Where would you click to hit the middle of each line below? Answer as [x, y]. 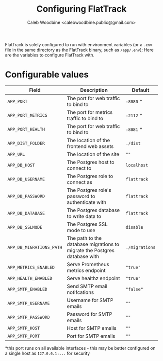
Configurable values [47, 75]
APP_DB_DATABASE [26, 213]
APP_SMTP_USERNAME [29, 303]
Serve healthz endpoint [94, 278]
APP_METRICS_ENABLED [31, 267]
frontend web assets [90, 146]
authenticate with [87, 202]
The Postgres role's [89, 190]
